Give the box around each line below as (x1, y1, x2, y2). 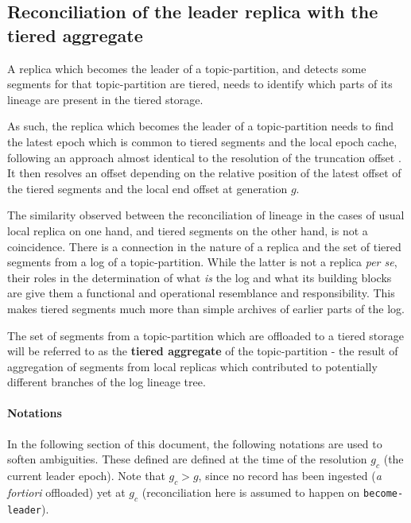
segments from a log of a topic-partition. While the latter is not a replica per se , (7, 254, 397, 270)
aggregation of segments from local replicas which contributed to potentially (7, 358, 378, 374)
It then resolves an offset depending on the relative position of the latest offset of (7, 165, 401, 181)
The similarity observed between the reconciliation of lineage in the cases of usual (7, 207, 405, 223)
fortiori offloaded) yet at (7, 483, 126, 500)
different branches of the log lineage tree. (7, 374, 206, 390)
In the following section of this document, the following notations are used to (7, 435, 382, 451)
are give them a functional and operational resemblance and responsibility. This (7, 285, 395, 301)
